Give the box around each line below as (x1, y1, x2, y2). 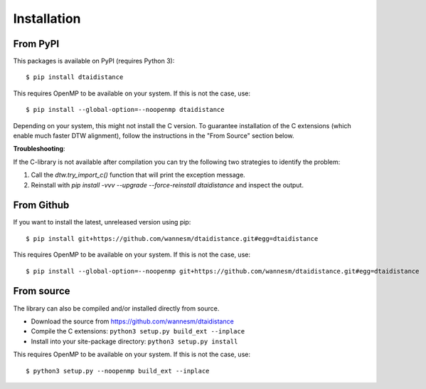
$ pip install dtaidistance (26, 73, 124, 81)
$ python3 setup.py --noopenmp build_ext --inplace (26, 367, 210, 375)
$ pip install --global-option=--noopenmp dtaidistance (26, 105, 225, 114)
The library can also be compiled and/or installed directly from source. (13, 304, 220, 313)
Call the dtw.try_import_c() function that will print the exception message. (31, 171, 245, 180)
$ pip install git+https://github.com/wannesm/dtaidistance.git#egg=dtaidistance (26, 234, 319, 242)
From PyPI (13, 38, 60, 50)
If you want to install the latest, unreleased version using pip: (13, 218, 191, 227)
